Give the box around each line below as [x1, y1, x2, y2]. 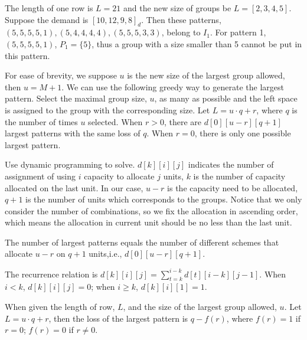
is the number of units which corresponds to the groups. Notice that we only [25, 193, 302, 205]
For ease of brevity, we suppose [5, 69, 117, 81]
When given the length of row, [5, 300, 115, 312]
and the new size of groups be [123, 2, 231, 14]
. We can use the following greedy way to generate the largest [61, 80, 284, 93]
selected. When [88, 115, 143, 127]
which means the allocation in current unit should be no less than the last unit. [5, 216, 292, 228]
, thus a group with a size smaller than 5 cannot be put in [92, 37, 302, 50]
